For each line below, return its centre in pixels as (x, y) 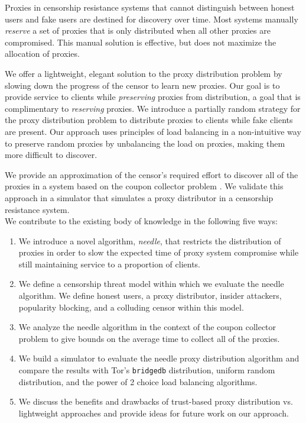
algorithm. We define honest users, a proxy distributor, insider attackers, (150, 296)
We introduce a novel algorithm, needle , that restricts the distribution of (150, 240)
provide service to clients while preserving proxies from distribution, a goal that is (153, 97)
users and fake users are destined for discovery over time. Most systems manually (152, 19)
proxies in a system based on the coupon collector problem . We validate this (144, 186)
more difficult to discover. (51, 155)
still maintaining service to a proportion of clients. (109, 264)
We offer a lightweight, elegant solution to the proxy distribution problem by (144, 73)
